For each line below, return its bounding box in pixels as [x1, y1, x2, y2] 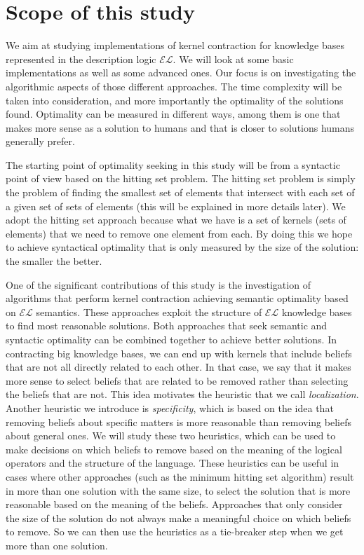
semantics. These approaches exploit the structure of [36, 304, 262, 319]
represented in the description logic [6, 51, 156, 66]
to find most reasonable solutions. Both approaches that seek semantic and [6, 318, 328, 333]
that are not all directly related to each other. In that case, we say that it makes [6, 359, 351, 374]
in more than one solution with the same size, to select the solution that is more [6, 483, 351, 498]
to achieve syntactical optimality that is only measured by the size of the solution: [6, 240, 359, 254]
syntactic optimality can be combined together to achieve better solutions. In [6, 332, 337, 346]
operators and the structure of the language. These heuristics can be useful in [6, 455, 339, 470]
